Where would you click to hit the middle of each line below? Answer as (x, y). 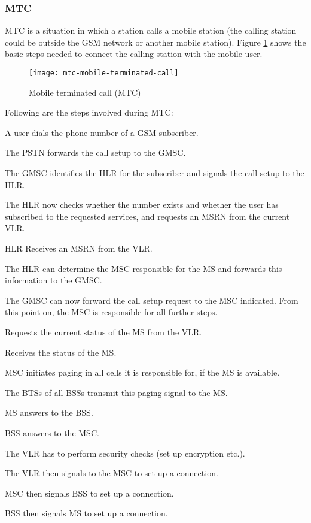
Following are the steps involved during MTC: (89, 112)
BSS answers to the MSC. (52, 432)
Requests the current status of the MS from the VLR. (103, 332)
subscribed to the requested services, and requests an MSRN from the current (147, 216)
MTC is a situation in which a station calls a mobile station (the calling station (151, 30)
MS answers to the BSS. (49, 412)
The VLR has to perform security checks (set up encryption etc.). (125, 453)
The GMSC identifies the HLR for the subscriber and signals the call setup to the (155, 173)
